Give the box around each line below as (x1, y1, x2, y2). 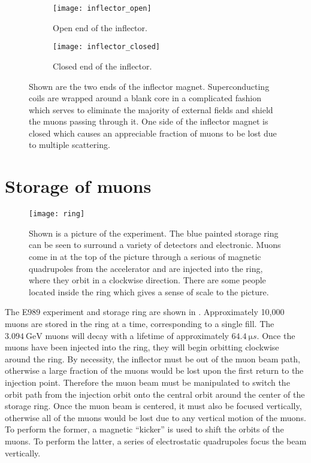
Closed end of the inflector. (53, 59, 152, 72)
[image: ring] (29, 210, 85, 219)
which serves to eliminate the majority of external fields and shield (29, 103, 273, 116)
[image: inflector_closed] (53, 43, 160, 52)
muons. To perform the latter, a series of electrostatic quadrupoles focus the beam (5, 434, 307, 447)
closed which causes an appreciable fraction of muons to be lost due (29, 126, 277, 139)
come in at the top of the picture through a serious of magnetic (29, 250, 261, 263)
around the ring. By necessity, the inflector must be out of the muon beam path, (5, 352, 300, 365)
